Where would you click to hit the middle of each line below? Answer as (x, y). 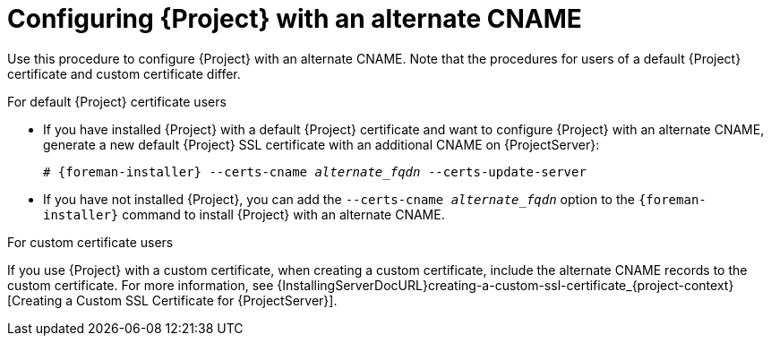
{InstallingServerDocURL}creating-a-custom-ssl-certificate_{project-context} (505, 285)
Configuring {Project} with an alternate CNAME (295, 19)
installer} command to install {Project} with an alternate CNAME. (244, 214)
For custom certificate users (90, 242)
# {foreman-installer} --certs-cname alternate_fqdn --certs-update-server (315, 171)
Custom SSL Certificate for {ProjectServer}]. (207, 300)
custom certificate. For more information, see (141, 285)
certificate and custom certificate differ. (124, 73)
